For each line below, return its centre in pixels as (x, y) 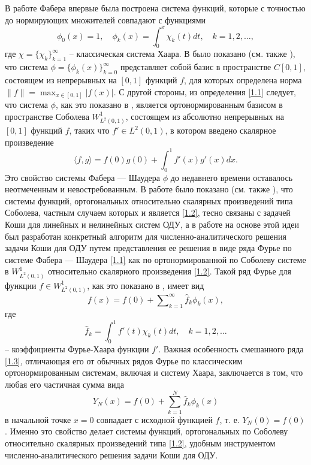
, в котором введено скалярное (221, 130)
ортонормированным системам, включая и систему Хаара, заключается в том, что (154, 372)
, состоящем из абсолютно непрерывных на (205, 116)
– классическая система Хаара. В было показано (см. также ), (182, 54)
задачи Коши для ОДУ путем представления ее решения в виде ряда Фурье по (148, 248)
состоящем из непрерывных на (61, 80)
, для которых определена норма (243, 80)
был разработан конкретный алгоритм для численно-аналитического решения (146, 236)
